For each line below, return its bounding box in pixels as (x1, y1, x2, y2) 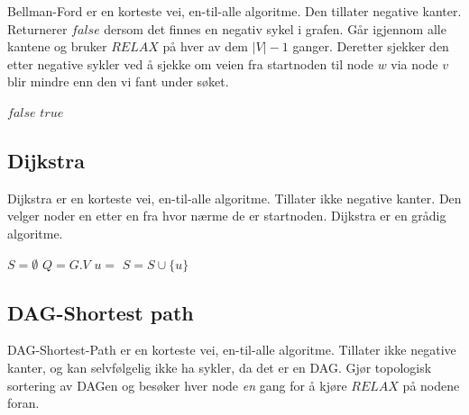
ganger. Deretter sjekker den (292, 37, 449, 56)
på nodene (402, 375, 460, 394)
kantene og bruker (7, 37, 107, 56)
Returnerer (7, 19, 68, 38)
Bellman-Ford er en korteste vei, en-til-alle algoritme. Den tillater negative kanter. (7, 2, 462, 20)
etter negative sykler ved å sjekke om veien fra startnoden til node (7, 54, 373, 73)
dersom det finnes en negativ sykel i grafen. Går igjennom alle (104, 19, 446, 38)
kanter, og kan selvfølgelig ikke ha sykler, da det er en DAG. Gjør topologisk (7, 357, 432, 376)
